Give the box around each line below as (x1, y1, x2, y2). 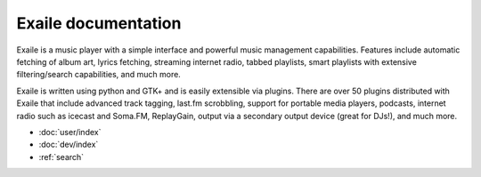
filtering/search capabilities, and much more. (16, 69, 182, 80)
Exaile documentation (16, 13, 182, 33)
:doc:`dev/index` (38, 139, 99, 150)
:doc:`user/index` (38, 126, 102, 137)
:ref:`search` (38, 151, 85, 162)
